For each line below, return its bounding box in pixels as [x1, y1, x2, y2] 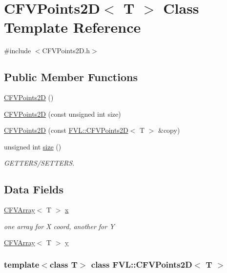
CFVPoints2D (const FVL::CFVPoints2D [4, 125, 128, 135]
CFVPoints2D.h [42, 45, 90, 56]
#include [4, 45, 31, 56]
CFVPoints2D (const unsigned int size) [4, 108, 121, 119]
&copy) [158, 125, 180, 135]
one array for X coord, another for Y [4, 221, 115, 231]
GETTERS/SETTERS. [4, 158, 75, 168]
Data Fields [4, 182, 64, 197]
